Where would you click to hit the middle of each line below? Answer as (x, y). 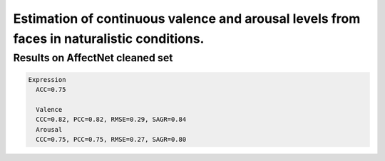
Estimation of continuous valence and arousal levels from (187, 19)
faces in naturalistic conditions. (109, 38)
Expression (47, 79)
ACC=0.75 (51, 89)
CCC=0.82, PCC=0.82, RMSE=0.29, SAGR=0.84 (111, 120)
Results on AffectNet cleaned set (93, 58)
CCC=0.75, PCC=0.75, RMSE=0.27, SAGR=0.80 (111, 139)
